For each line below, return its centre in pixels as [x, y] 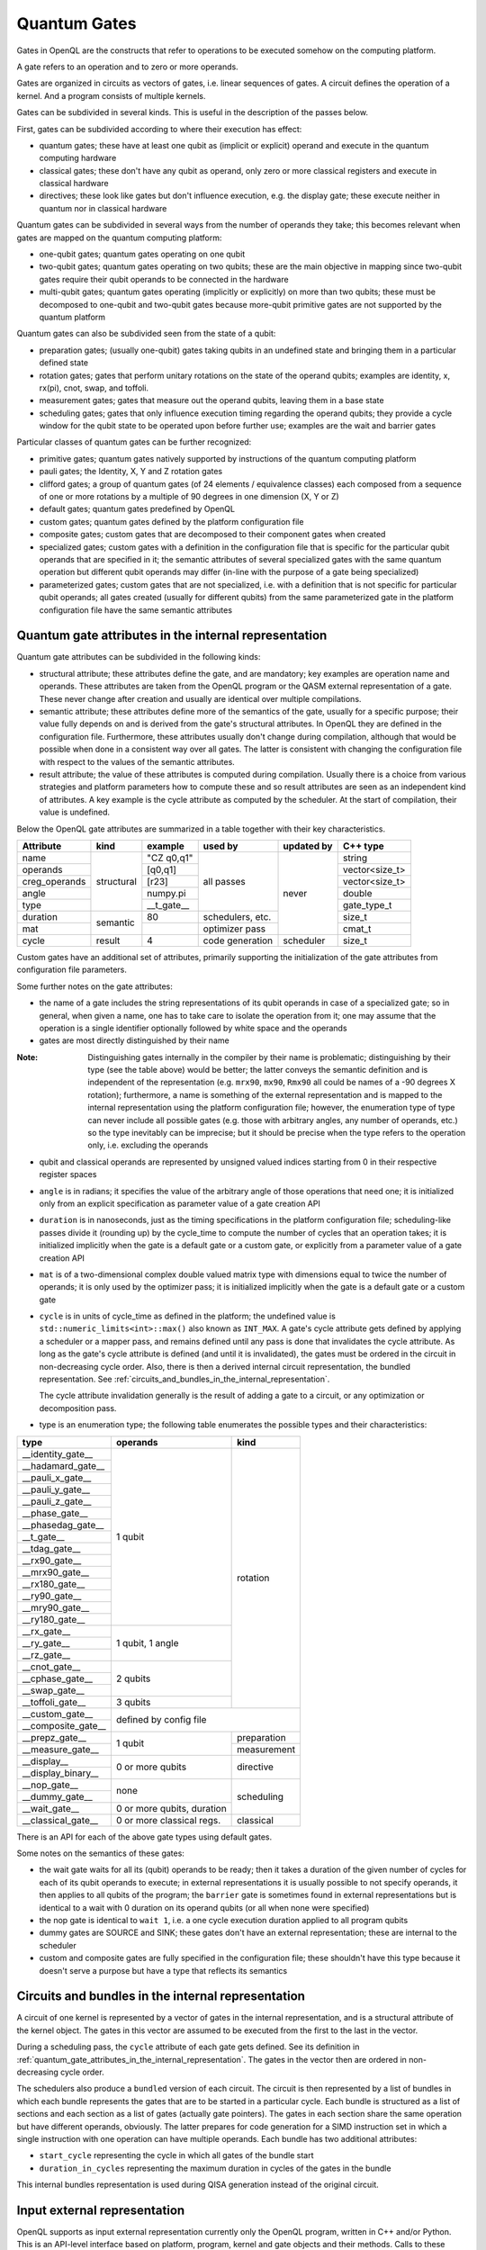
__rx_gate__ [46, 1631]
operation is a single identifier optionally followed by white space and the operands [193, 1028]
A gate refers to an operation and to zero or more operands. [127, 67]
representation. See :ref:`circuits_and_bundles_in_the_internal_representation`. [184, 1379]
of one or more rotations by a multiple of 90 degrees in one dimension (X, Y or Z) [189, 497]
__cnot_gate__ [51, 1667]
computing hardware [78, 158]
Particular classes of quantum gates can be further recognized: [134, 442]
